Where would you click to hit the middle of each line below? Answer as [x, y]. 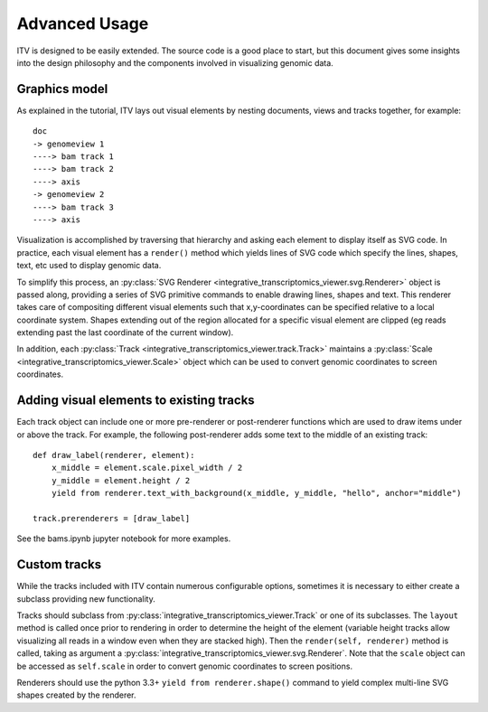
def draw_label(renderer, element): [114, 455]
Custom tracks [59, 565]
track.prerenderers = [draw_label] [112, 518]
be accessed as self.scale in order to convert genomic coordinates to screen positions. [184, 666]
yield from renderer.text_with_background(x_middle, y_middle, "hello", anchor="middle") [256, 493]
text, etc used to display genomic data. [89, 266]
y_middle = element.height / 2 [121, 480]
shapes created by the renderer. [76, 695]
